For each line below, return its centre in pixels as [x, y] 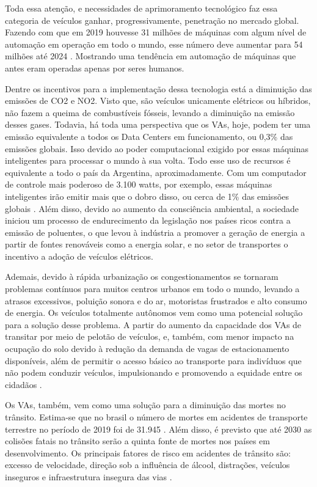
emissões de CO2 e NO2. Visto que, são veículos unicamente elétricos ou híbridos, [158, 101]
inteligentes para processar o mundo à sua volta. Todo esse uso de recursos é [148, 160]
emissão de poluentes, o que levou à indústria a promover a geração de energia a [155, 232]
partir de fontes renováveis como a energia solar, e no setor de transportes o [147, 244]
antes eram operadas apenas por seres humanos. [95, 68]
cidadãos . [24, 384]
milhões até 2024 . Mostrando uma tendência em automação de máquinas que [151, 56]
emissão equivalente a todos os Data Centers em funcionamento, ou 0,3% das [149, 136]
